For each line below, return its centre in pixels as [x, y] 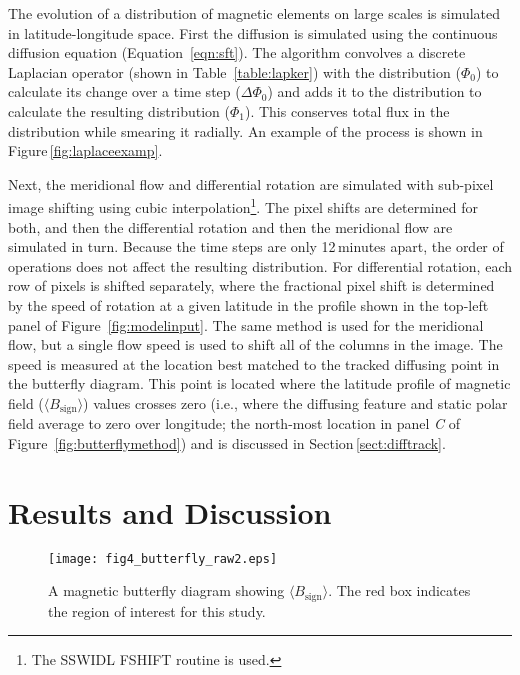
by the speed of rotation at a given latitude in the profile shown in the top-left [248, 304]
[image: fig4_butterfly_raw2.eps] [163, 558]
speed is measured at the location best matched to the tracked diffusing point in [254, 363]
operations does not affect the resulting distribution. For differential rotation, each [260, 265]
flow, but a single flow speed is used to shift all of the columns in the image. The [255, 344]
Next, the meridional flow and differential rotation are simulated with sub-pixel [251, 183]
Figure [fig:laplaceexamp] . [85, 150]
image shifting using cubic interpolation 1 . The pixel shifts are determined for [243, 205]
